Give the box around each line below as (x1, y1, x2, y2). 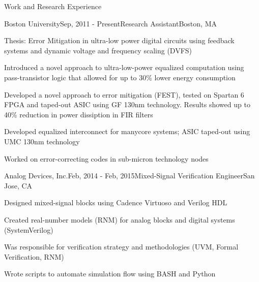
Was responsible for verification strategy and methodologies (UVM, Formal (4, 241, 239, 252)
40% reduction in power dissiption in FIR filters (4, 109, 153, 119)
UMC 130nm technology (4, 136, 80, 146)
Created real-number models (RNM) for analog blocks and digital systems (4, 214, 235, 225)
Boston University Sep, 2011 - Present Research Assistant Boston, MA (4, 18, 217, 28)
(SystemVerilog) (4, 224, 53, 235)
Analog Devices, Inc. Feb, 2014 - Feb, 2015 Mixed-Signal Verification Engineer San (4, 170, 255, 181)
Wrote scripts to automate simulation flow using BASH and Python (4, 268, 216, 279)
